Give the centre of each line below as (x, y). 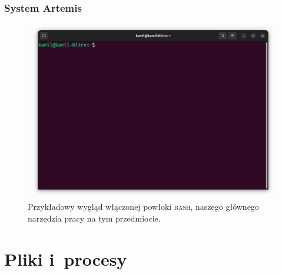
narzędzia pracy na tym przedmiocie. (94, 218)
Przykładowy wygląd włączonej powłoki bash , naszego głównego (143, 207)
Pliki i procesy (66, 258)
